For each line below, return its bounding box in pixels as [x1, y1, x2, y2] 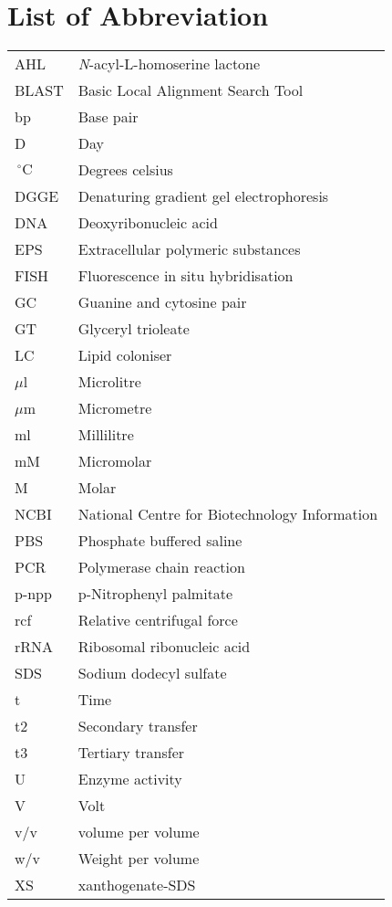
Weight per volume [77, 848, 200, 870]
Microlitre [77, 371, 141, 393]
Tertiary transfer [77, 742, 185, 764]
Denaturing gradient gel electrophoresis [77, 185, 329, 207]
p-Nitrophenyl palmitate [77, 583, 233, 605]
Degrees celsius [77, 159, 173, 181]
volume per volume [77, 821, 200, 843]
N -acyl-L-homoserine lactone [77, 53, 261, 75]
